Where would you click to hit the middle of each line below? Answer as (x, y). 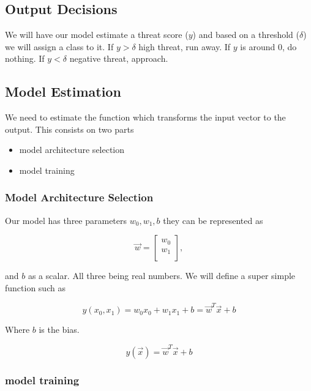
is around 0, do (268, 46)
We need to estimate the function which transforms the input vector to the (145, 117)
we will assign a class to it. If (59, 46)
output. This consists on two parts (69, 129)
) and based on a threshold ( (246, 35)
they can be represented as (213, 220)
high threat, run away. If (185, 46)
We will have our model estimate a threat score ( (97, 35)
